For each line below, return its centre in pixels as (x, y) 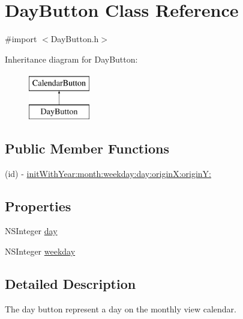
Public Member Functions (87, 148)
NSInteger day (31, 231)
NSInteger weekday (40, 251)
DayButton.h (75, 39)
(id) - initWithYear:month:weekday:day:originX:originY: (108, 173)
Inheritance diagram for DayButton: (71, 59)
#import (21, 39)
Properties (38, 206)
